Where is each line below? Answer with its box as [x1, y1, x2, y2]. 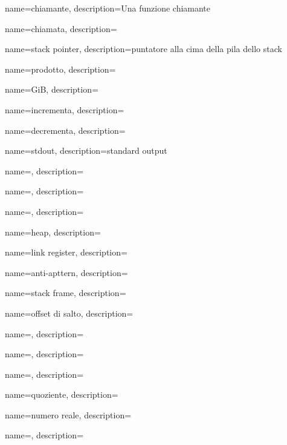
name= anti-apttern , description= [5, 266, 128, 279]
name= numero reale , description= [5, 408, 132, 421]
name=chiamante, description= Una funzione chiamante [5, 2, 211, 14]
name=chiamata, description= [5, 22, 117, 35]
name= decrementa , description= [5, 124, 126, 136]
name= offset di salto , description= [5, 306, 134, 319]
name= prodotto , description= [5, 62, 116, 75]
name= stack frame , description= [5, 286, 126, 299]
